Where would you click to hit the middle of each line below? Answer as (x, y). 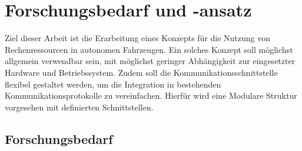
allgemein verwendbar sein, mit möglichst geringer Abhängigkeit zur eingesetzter (150, 61)
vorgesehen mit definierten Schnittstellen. (79, 107)
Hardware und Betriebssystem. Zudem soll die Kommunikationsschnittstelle (141, 72)
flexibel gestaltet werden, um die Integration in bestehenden (113, 84)
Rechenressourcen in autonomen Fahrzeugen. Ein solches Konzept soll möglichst (149, 49)
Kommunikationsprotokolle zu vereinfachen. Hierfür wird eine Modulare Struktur (151, 95)
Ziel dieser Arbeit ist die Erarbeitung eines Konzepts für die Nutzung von (138, 38)
